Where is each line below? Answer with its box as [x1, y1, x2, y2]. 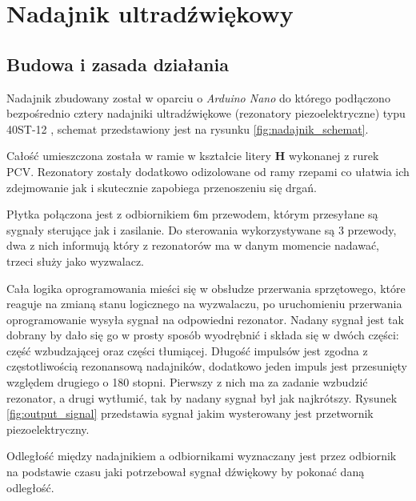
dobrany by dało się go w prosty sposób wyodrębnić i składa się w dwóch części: [6, 327, 399, 343]
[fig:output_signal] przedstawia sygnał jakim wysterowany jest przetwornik [6, 405, 374, 422]
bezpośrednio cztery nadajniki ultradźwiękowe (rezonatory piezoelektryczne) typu [6, 105, 406, 122]
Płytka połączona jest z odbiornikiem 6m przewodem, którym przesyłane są [6, 206, 378, 222]
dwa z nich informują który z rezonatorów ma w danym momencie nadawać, [6, 237, 380, 254]
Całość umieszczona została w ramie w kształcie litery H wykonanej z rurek [6, 147, 379, 164]
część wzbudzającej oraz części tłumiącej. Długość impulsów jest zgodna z [6, 342, 368, 359]
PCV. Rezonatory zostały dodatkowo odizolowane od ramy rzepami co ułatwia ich [6, 162, 410, 179]
